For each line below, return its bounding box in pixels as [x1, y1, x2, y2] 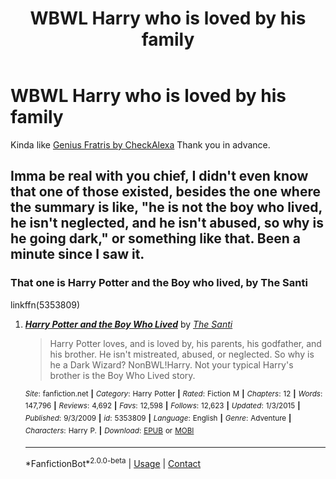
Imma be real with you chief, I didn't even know [10, 168, 309, 185]
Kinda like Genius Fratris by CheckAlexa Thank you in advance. [10, 138, 271, 151]
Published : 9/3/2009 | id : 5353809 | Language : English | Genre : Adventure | [24, 413, 292, 423]
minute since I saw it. [10, 246, 145, 263]
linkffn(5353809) [10, 298, 81, 311]
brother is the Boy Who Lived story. [49, 369, 196, 381]
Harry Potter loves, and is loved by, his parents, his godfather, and [49, 337, 322, 349]
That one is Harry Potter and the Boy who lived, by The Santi [10, 276, 308, 290]
